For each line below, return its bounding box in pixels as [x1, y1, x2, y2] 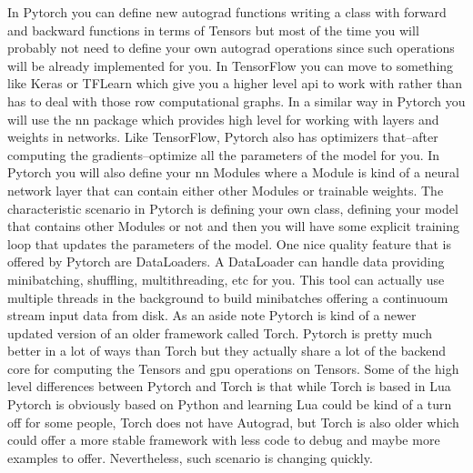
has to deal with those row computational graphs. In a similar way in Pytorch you [7, 91, 466, 110]
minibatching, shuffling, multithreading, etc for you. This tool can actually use [7, 269, 445, 288]
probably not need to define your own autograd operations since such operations [7, 38, 455, 57]
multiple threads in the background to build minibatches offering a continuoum [7, 287, 448, 307]
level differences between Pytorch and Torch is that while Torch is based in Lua [7, 377, 451, 396]
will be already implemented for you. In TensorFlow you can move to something [7, 55, 454, 75]
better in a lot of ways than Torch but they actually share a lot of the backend [7, 341, 447, 360]
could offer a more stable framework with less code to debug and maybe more [7, 430, 440, 449]
